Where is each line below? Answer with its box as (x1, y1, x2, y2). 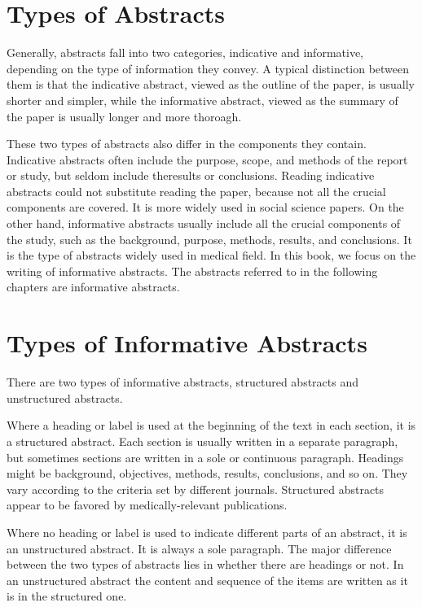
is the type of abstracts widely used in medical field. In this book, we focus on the (7, 247, 416, 264)
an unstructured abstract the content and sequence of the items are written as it (7, 571, 408, 588)
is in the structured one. (7, 587, 127, 605)
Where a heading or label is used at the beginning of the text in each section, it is (7, 417, 416, 434)
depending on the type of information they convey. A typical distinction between (7, 59, 410, 76)
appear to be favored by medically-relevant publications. (7, 496, 288, 513)
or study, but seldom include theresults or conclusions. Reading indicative (7, 167, 375, 184)
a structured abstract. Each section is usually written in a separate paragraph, (7, 432, 398, 449)
